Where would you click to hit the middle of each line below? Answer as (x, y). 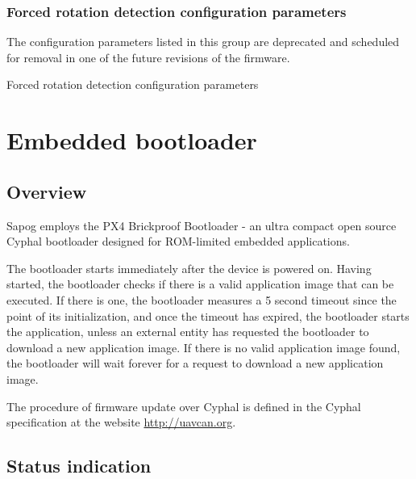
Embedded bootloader (132, 140)
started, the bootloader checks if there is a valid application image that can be (200, 284)
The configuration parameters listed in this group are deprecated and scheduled (203, 42)
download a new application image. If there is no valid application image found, (204, 347)
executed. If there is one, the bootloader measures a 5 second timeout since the (202, 299)
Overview (47, 191)
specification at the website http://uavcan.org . (121, 422)
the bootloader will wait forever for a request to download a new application (195, 363)
